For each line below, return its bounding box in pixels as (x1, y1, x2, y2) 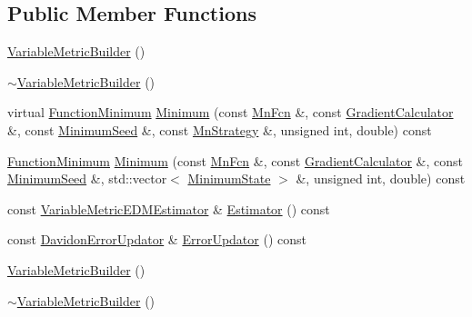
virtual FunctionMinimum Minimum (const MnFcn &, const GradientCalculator (7, 103, 454, 122)
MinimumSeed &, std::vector (7, 169, 167, 188)
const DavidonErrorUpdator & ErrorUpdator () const (7, 230, 306, 249)
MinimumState (187, 169, 271, 188)
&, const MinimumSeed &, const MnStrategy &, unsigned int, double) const (7, 120, 432, 139)
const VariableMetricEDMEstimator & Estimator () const (7, 199, 330, 218)
